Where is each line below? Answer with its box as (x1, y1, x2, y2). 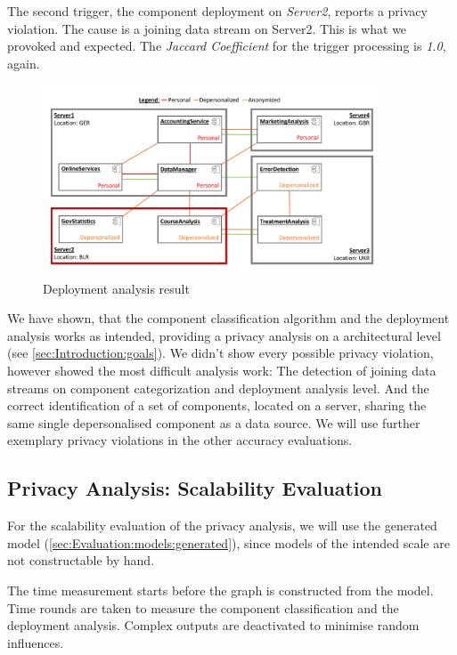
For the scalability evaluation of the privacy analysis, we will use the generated (7, 516, 437, 535)
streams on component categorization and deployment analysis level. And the (7, 378, 429, 397)
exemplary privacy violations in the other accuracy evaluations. (7, 431, 353, 449)
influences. (7, 633, 64, 651)
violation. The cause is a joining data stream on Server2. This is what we (7, 19, 407, 37)
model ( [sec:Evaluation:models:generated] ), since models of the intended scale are (7, 533, 450, 552)
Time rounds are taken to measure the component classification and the (7, 598, 399, 617)
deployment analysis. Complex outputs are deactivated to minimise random (7, 616, 420, 635)
